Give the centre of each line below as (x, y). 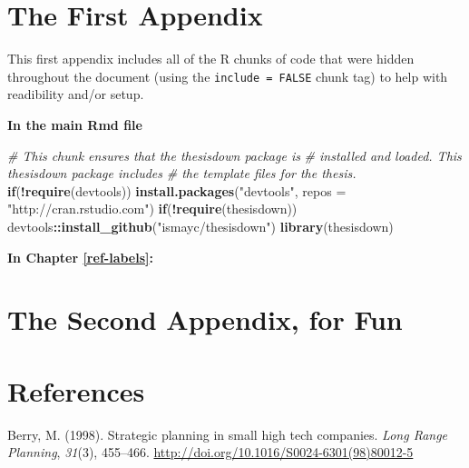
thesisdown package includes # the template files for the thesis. (182, 173)
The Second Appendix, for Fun (205, 319)
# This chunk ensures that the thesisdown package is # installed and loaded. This (234, 155)
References (76, 390)
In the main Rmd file (75, 124)
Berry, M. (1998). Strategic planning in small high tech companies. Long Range (228, 434)
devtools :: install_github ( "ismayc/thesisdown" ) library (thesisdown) (200, 226)
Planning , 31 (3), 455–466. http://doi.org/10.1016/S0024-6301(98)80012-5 (210, 452)
